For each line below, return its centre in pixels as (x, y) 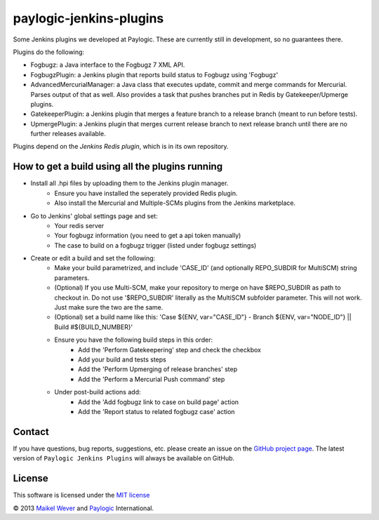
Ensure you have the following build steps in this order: (134, 340)
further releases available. (68, 134)
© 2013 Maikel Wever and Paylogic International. (84, 508)
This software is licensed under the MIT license (81, 495)
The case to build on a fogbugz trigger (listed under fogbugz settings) (155, 245)
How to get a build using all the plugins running (118, 167)
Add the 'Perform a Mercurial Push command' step (152, 379)
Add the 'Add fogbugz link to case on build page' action (158, 402)
